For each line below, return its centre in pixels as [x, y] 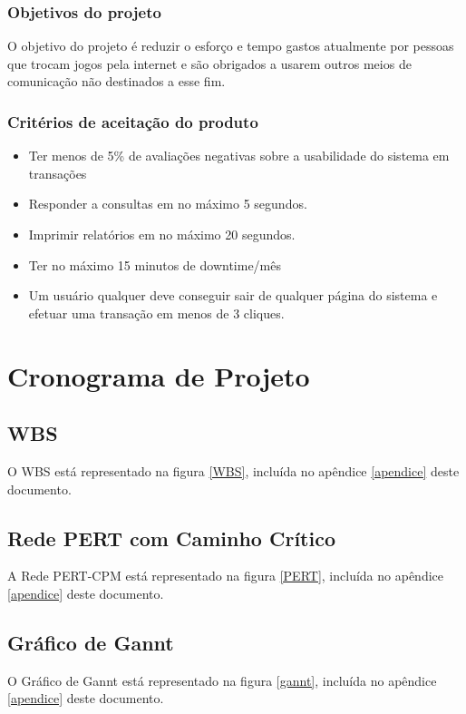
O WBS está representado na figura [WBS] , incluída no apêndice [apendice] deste [233, 470]
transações [58, 173]
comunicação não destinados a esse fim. [116, 81]
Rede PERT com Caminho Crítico [171, 538]
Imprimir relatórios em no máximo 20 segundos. [162, 234]
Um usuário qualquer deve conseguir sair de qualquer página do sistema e [233, 295]
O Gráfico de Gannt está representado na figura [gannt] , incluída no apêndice [222, 680]
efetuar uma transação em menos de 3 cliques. [156, 313]
